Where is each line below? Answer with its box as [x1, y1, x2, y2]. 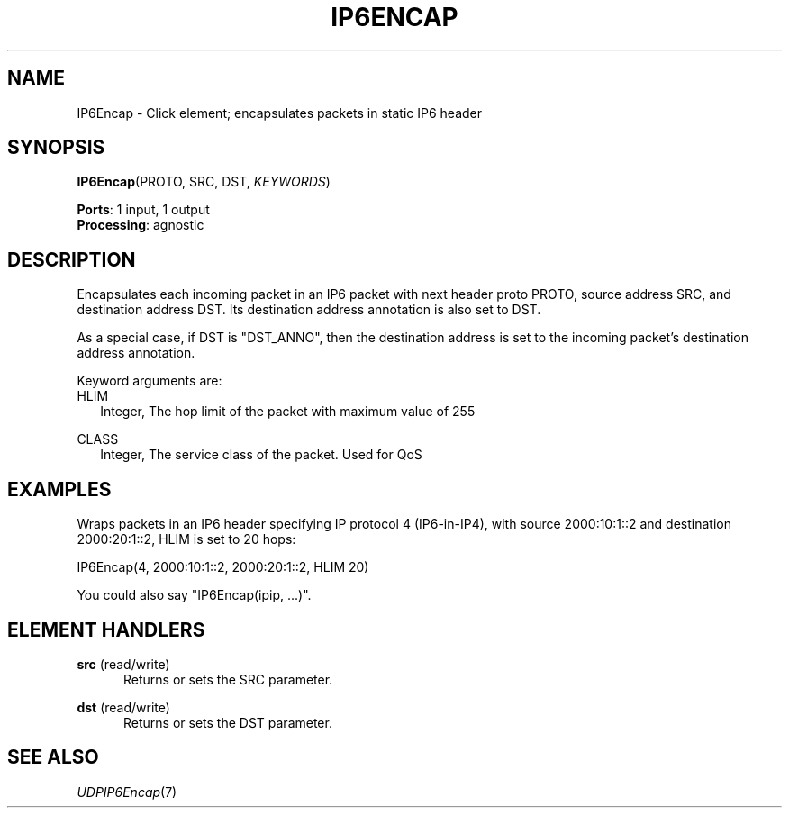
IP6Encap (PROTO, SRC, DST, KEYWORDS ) [77, 174, 331, 190]
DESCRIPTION [7, 248, 136, 271]
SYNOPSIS [7, 136, 105, 159]
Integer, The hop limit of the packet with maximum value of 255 [100, 403, 476, 420]
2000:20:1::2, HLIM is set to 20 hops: [77, 531, 296, 548]
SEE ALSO [7, 746, 99, 769]
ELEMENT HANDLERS [7, 618, 205, 641]
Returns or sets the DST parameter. [123, 714, 332, 730]
